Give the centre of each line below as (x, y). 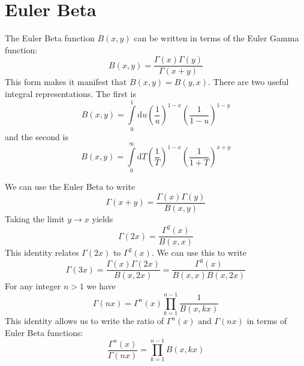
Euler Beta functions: (44, 332)
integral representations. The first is (71, 93)
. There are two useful (249, 82)
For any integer (33, 286)
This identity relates (42, 252)
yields (103, 219)
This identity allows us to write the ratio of (85, 321)
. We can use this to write (199, 252)
